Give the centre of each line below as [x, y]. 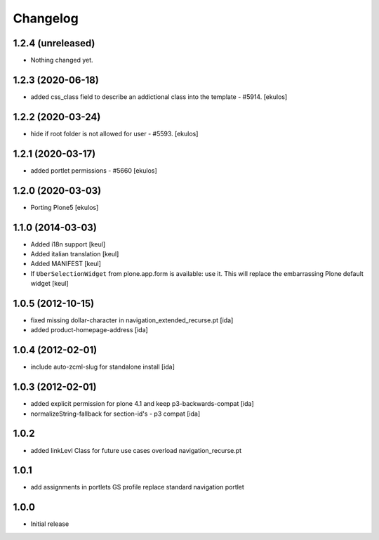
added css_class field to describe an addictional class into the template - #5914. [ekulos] [159, 97]
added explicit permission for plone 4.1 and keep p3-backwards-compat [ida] [142, 404]
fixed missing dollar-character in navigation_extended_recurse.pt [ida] [132, 320]
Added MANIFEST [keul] [66, 264]
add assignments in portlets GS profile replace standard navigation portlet [138, 487]
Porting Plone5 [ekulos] [65, 207]
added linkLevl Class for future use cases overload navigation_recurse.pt [136, 450]
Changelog [46, 18]
